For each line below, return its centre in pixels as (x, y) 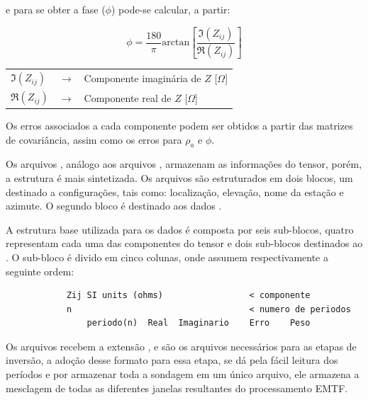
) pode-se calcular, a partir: (171, 9)
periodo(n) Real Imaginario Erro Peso (199, 323)
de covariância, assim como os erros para (94, 139)
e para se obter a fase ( (56, 9)
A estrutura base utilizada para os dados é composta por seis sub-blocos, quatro (180, 229)
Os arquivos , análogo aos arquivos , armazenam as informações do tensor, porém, (184, 164)
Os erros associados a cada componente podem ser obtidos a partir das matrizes (179, 125)
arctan (176, 43)
